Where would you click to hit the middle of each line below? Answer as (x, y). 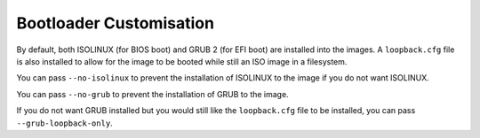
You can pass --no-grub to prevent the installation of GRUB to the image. (152, 94)
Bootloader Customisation (116, 23)
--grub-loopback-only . (64, 123)
